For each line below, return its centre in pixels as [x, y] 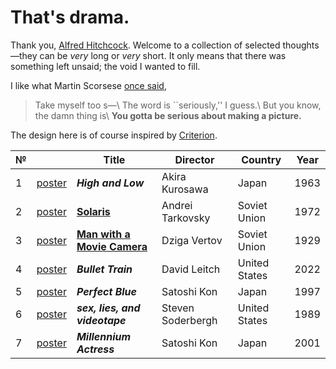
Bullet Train [104, 269]
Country [261, 159]
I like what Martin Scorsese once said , [88, 85]
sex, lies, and [108, 308]
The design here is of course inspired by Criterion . [114, 135]
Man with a [103, 234]
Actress [95, 349]
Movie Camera [112, 246]
